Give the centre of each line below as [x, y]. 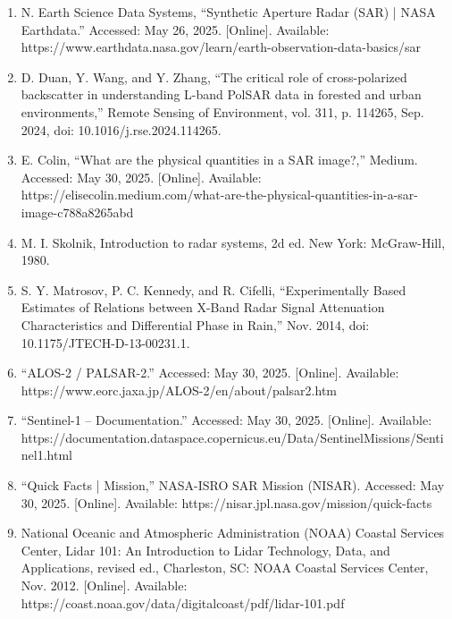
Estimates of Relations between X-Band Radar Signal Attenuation [203, 307]
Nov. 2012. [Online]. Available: [104, 585]
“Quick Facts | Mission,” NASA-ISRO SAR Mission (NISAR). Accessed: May [233, 485]
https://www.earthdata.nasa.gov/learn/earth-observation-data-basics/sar [221, 47]
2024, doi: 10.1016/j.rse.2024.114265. [121, 129]
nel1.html [46, 455]
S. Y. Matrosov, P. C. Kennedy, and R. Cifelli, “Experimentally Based [213, 289]
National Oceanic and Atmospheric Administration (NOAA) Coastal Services [233, 533]
